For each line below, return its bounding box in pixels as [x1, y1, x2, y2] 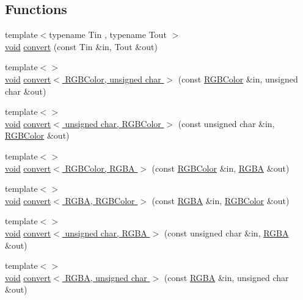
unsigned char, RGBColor [65, 117, 161, 130]
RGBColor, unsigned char [65, 72, 161, 85]
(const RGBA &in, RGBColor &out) [151, 194, 290, 207]
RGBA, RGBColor [65, 194, 135, 207]
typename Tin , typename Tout [49, 28, 167, 41]
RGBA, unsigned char [65, 271, 147, 284]
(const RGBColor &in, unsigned [178, 72, 298, 85]
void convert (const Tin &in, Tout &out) [5, 40, 158, 53]
